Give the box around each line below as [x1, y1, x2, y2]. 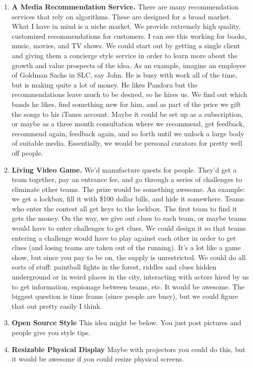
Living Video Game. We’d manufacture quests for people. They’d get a [11, 164, 237, 175]
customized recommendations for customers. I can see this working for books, [11, 30, 247, 41]
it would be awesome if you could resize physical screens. [11, 354, 184, 364]
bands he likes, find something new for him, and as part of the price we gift [11, 98, 241, 109]
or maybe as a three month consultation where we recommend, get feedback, [11, 118, 245, 129]
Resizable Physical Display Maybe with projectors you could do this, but [11, 344, 246, 354]
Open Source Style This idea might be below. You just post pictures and [11, 317, 242, 328]
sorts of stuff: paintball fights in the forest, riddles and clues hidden [11, 262, 217, 272]
